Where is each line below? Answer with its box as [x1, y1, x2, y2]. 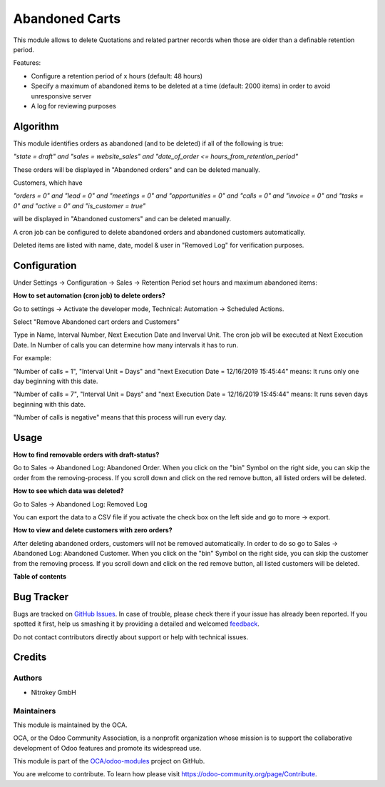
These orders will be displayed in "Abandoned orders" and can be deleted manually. [13, 165, 260, 174]
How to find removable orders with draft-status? [13, 450, 160, 459]
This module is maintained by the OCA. [13, 721, 128, 729]
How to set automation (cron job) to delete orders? [13, 291, 165, 300]
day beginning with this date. [13, 377, 98, 385]
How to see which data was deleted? [13, 487, 124, 495]
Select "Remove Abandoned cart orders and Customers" [13, 318, 180, 326]
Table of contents [13, 572, 67, 581]
